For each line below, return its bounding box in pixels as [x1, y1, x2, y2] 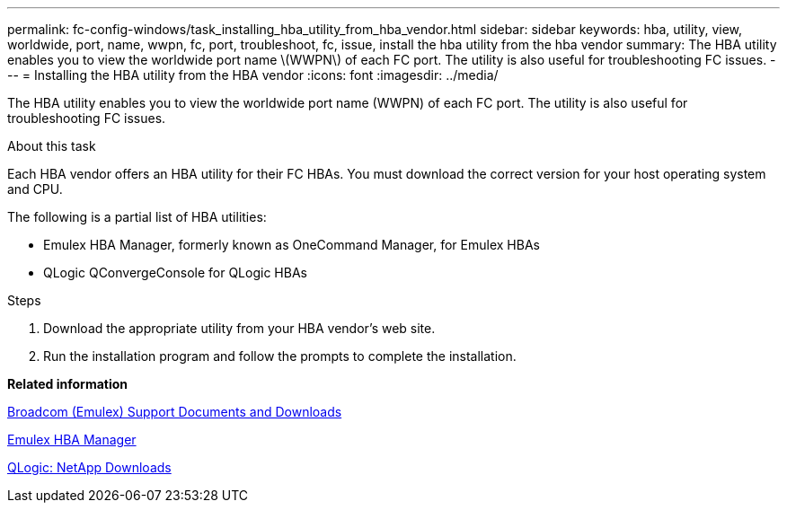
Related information [7, 376, 128, 391]
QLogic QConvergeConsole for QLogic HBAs [43, 265, 307, 280]
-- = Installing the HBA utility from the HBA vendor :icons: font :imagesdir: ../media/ [7, 67, 499, 83]
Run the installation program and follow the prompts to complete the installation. [43, 348, 517, 364]
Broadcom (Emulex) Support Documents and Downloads [7, 404, 342, 419]
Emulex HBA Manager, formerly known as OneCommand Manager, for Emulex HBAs [43, 237, 540, 252]
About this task [7, 138, 96, 154]
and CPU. [7, 181, 63, 197]
